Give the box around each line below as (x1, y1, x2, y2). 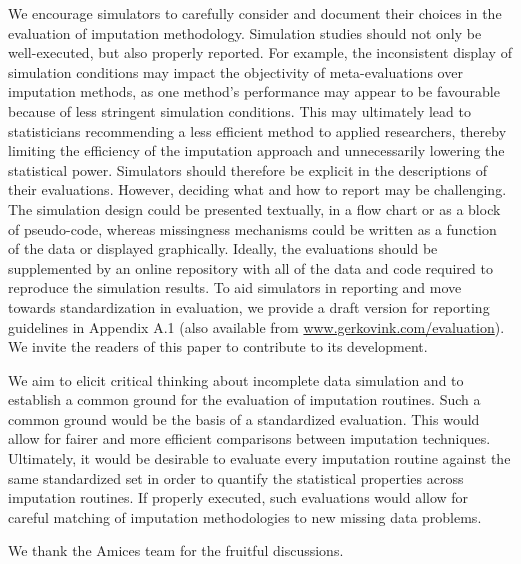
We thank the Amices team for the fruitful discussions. (8, 540, 344, 561)
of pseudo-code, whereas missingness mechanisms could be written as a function (8, 218, 497, 239)
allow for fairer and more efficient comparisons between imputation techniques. (8, 428, 491, 449)
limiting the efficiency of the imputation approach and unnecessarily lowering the (8, 140, 505, 161)
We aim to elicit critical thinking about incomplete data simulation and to (8, 369, 464, 390)
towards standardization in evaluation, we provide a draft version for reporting (8, 296, 490, 317)
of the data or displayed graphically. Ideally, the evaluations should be (8, 238, 438, 259)
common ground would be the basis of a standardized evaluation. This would (8, 408, 480, 429)
